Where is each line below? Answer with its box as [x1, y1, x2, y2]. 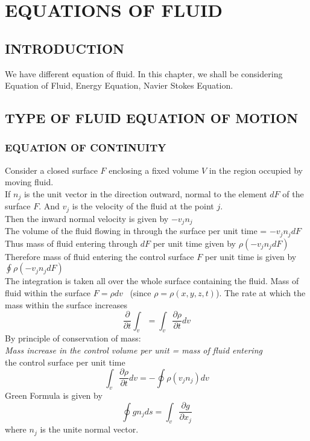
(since [130, 286, 151, 299]
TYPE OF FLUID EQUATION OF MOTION [5, 109, 299, 127]
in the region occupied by [209, 163, 303, 176]
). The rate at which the [215, 286, 306, 299]
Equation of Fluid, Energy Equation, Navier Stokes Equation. [5, 79, 233, 92]
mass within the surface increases [5, 298, 128, 311]
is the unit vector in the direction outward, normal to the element [24, 187, 267, 200]
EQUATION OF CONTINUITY [5, 140, 166, 155]
